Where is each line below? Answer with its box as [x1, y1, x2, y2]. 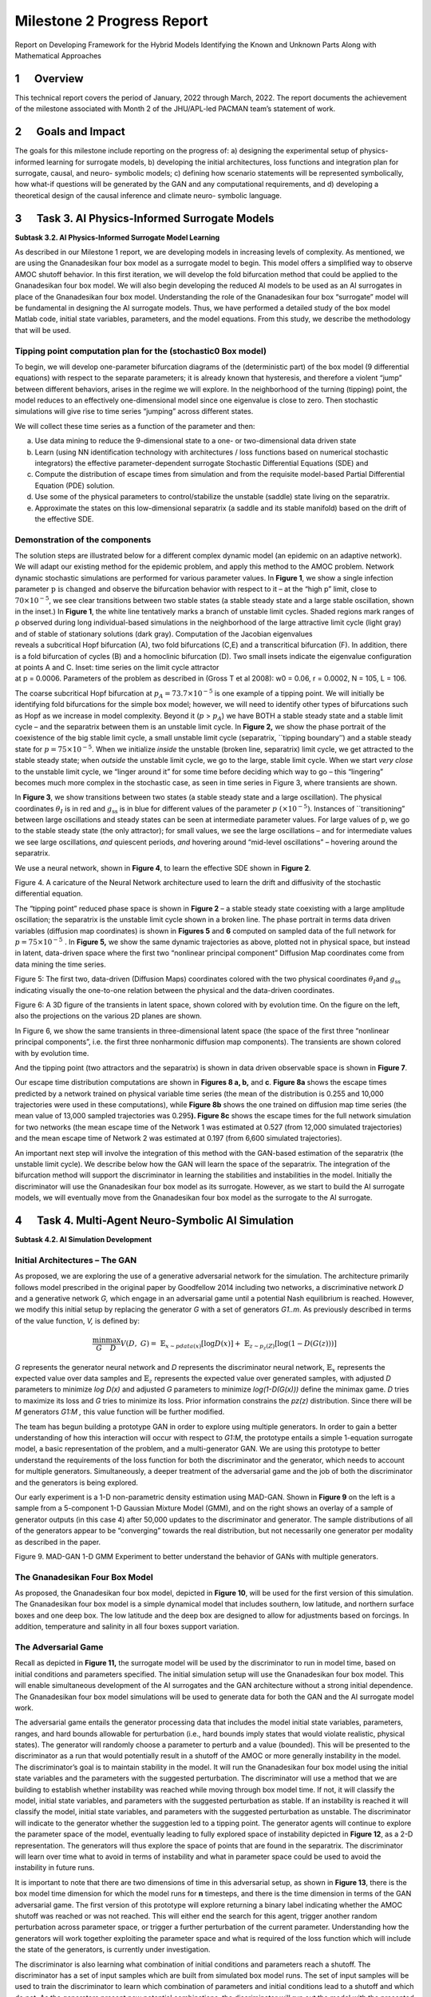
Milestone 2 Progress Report [14, 12, 208, 30]
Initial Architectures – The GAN [14, 1254, 137, 1265]
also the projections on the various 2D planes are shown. [14, 1011, 203, 1021]
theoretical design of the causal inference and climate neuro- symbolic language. [14, 190, 283, 200]
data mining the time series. [14, 959, 107, 969]
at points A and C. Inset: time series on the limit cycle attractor [14, 663, 219, 672]
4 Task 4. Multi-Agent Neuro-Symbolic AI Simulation [14, 1214, 295, 1227]
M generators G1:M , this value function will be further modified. [14, 1407, 225, 1417]
